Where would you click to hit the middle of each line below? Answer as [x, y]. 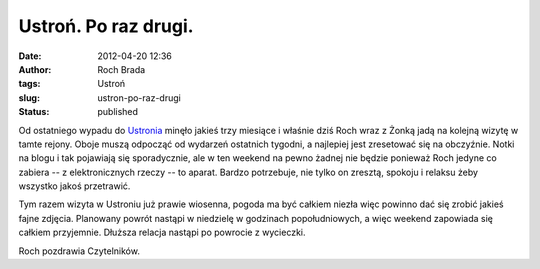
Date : [30, 56]
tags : [29, 84]
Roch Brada [121, 69]
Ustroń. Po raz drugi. [106, 26]
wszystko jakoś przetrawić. [74, 186]
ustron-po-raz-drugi [139, 97]
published [118, 112]
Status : [34, 112]
